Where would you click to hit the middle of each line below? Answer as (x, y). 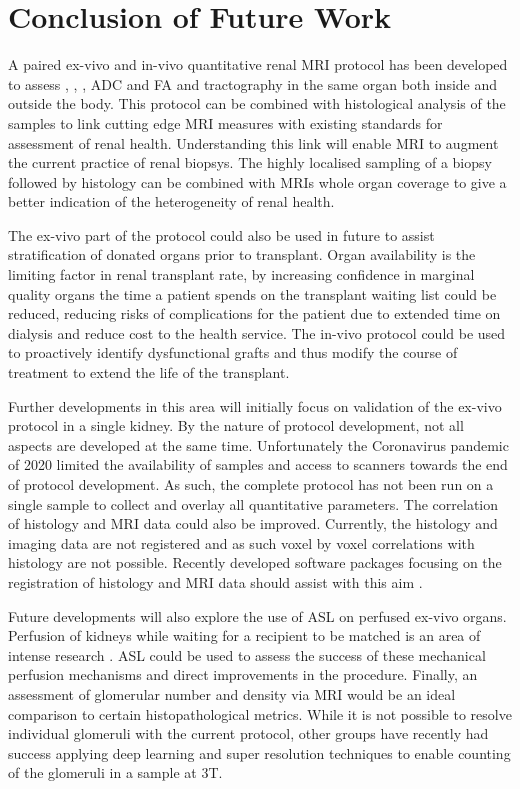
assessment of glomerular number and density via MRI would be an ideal (232, 693)
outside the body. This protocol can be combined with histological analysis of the (257, 103)
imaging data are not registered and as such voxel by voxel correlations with (241, 542)
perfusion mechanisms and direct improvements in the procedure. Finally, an (243, 674)
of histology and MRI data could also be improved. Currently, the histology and (253, 523)
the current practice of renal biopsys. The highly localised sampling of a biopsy (250, 162)
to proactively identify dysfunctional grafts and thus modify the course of (233, 352)
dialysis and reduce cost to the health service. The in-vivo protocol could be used (257, 332)
